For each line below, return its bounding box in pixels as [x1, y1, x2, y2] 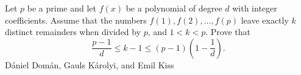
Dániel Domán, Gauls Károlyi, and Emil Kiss [5, 58, 174, 71]
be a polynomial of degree [126, 2, 222, 14]
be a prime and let [27, 2, 96, 14]
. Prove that [205, 25, 251, 38]
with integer [232, 2, 277, 14]
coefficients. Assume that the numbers [5, 13, 147, 26]
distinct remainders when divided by [5, 25, 141, 38]
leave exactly [241, 13, 289, 26]
